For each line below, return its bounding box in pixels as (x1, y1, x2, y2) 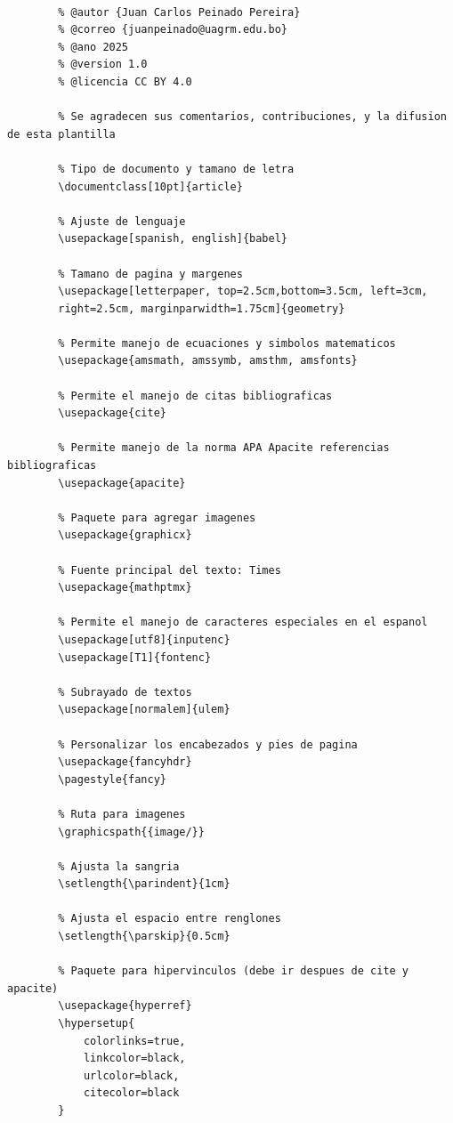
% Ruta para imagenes (58, 807, 186, 820)
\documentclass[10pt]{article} (58, 180, 243, 193)
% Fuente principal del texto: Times (58, 563, 281, 577)
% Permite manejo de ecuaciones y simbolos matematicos (58, 336, 396, 350)
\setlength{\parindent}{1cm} (58, 877, 231, 891)
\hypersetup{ (58, 1017, 135, 1030)
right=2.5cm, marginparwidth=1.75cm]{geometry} (58, 302, 345, 315)
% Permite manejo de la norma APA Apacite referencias (58, 441, 390, 455)
